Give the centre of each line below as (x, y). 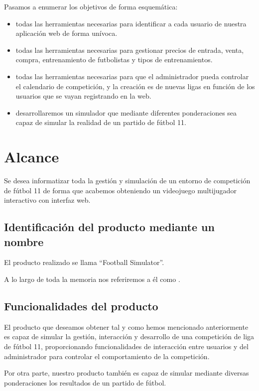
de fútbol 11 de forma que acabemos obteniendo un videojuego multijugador (120, 190)
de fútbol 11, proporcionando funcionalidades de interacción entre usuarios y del (126, 346)
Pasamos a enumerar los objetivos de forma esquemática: (91, 6)
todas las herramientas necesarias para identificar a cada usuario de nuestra (131, 23)
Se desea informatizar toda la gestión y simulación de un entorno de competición (127, 181)
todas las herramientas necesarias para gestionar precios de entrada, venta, (130, 50)
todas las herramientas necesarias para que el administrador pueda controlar (132, 76)
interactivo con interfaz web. (47, 200)
